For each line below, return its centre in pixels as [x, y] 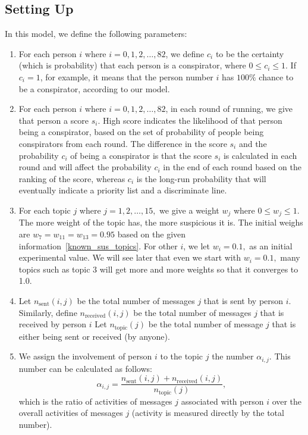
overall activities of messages [71, 413]
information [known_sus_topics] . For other [98, 245]
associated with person [222, 401]
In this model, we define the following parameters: [96, 34]
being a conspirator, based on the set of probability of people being [141, 132]
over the [287, 401]
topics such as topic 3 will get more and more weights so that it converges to [158, 269]
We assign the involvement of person [85, 356]
